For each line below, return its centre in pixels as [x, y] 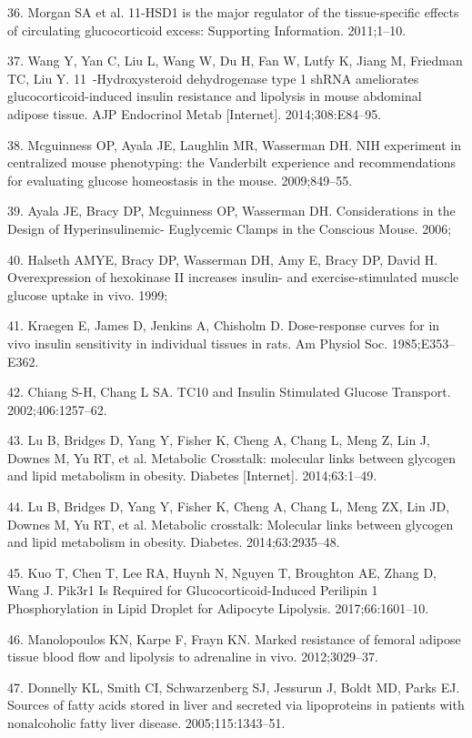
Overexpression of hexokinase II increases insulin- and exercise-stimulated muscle [233, 277]
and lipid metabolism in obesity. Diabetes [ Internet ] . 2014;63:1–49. [192, 475]
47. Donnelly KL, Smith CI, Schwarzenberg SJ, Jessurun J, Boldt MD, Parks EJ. [234, 687]
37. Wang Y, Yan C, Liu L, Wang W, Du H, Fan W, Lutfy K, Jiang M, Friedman [235, 61]
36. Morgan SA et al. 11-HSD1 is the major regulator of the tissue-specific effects [233, 12]
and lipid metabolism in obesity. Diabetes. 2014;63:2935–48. [174, 542]
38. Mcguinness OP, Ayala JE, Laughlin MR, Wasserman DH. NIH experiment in [234, 144]
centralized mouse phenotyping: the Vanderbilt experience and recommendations [232, 162]
